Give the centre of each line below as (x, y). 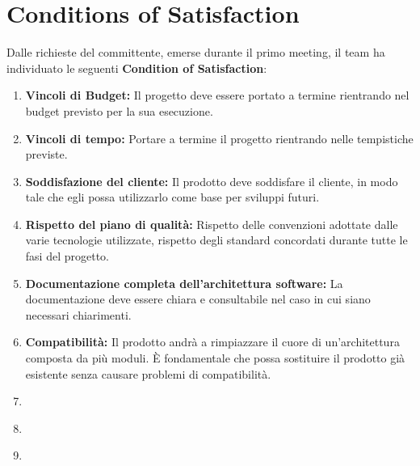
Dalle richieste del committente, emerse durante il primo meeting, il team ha (196, 52)
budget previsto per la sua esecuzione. (119, 110)
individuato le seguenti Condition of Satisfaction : (137, 68)
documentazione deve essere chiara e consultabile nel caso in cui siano (198, 299)
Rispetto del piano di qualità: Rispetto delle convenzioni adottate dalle (212, 224)
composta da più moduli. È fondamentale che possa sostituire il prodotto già (215, 358)
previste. (46, 154)
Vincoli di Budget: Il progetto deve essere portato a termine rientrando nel (217, 95)
